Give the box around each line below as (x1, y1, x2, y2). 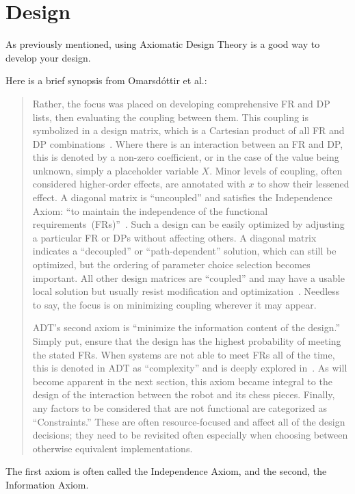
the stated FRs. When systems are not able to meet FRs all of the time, (32, 347, 335, 361)
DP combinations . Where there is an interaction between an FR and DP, (32, 136, 343, 151)
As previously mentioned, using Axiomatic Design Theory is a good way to (5, 37, 320, 51)
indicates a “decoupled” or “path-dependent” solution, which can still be (32, 244, 337, 258)
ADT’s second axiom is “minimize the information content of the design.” (32, 320, 341, 335)
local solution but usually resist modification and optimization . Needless (32, 284, 340, 298)
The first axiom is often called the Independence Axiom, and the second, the (5, 464, 327, 478)
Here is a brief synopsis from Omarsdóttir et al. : (5, 73, 207, 88)
